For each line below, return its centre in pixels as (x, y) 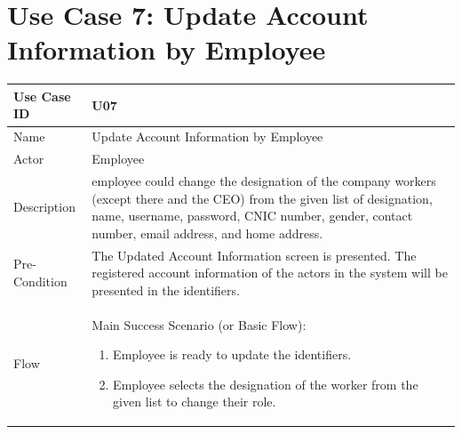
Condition (40, 281)
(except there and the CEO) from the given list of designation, (262, 198)
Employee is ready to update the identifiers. (232, 354)
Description (44, 207)
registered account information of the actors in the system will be (270, 273)
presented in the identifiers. (166, 289)
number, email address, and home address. (207, 233)
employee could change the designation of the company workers (264, 180)
